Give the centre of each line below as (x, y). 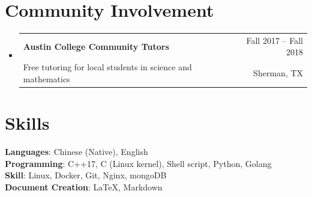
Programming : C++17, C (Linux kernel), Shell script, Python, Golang (138, 163)
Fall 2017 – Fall (274, 40)
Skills (27, 123)
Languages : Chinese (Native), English (76, 152)
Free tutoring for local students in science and (107, 67)
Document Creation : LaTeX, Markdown (84, 186)
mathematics (46, 78)
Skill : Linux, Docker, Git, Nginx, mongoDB (86, 175)
